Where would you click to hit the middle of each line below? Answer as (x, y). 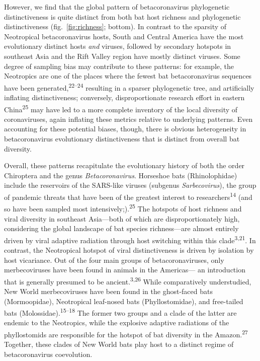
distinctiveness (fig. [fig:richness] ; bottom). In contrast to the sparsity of (115, 26)
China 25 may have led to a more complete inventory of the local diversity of (121, 108)
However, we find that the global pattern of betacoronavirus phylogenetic (117, 7)
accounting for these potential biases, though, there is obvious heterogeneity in (125, 129)
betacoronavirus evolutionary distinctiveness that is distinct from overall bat (122, 139)
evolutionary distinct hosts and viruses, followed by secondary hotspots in (118, 46)
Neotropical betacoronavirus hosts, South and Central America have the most (124, 36)
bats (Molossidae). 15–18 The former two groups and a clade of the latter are (120, 312)
